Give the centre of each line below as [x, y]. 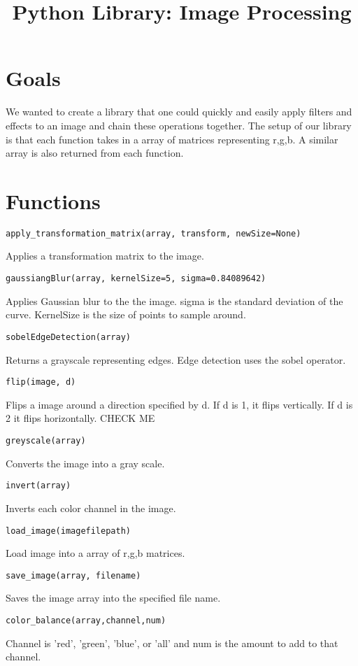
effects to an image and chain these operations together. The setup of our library [179, 125]
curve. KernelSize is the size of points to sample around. [126, 314]
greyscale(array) [46, 441]
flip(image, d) [41, 382]
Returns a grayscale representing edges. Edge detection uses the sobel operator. [176, 359]
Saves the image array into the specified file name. [113, 598]
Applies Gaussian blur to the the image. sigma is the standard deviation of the [174, 300]
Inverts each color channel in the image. [91, 508]
